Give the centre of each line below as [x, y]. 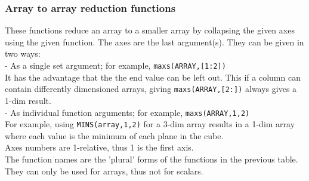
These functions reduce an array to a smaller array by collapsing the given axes [150, 30]
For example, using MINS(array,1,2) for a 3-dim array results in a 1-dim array [150, 124]
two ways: [23, 53]
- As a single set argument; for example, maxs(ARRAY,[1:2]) [115, 65]
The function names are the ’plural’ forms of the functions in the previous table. [152, 159]
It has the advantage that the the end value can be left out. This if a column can [153, 77]
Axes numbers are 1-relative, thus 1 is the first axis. [99, 147]
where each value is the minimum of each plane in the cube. [114, 135]
